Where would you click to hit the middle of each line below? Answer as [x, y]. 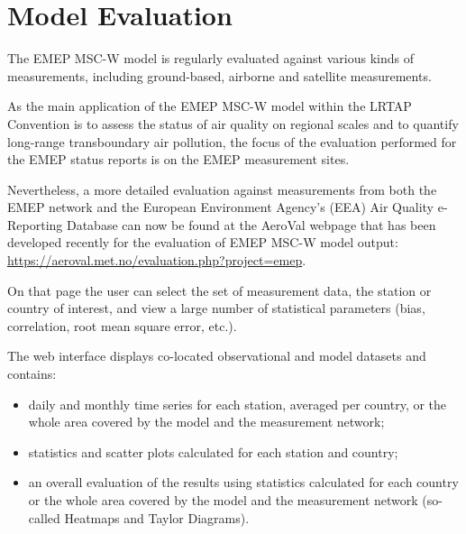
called [44, 517]
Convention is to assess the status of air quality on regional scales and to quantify [233, 123]
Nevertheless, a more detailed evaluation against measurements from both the [222, 189]
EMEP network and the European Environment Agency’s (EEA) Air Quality [221, 207]
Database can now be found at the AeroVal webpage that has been [251, 224]
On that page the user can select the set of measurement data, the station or [219, 290]
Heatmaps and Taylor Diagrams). [157, 517]
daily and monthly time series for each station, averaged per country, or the [238, 404]
